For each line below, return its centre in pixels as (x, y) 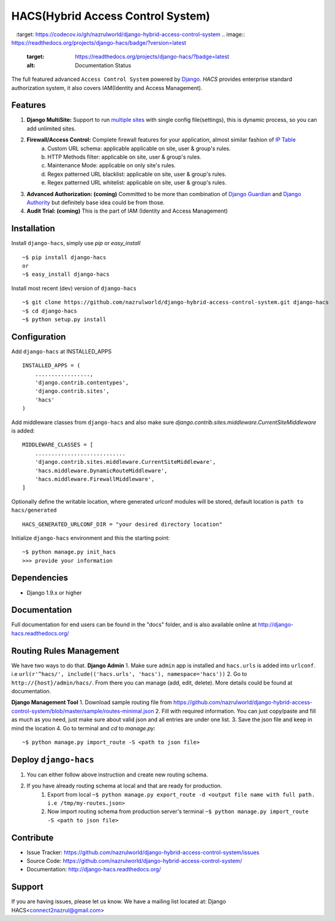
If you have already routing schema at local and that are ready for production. (124, 786)
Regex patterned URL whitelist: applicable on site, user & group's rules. (137, 183)
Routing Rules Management (65, 650)
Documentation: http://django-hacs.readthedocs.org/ (94, 870)
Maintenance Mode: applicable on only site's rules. (111, 165)
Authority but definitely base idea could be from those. (96, 202)
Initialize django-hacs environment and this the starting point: (91, 538)
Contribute (32, 837)
